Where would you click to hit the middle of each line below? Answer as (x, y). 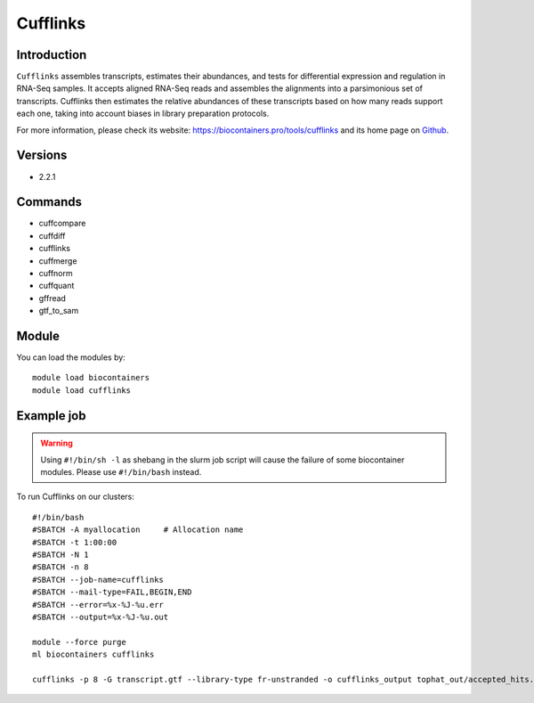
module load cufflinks (82, 390)
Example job (51, 416)
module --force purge (79, 642)
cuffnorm (56, 273)
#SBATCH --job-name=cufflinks (98, 580)
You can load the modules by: (71, 357)
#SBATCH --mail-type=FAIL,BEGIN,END (112, 592)
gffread (53, 298)
